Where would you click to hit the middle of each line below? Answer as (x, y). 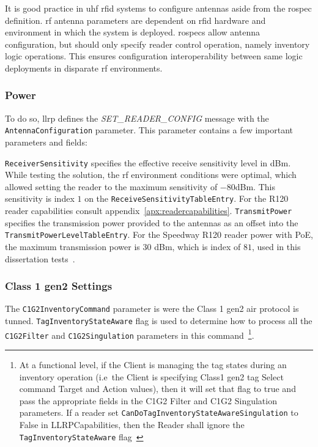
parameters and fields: (46, 142)
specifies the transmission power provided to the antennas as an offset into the (152, 222)
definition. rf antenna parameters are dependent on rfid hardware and (135, 20)
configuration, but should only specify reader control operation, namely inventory (157, 44)
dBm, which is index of (198, 247)
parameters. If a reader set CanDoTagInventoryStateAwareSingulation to (159, 412)
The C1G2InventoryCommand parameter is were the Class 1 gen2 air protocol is (152, 308)
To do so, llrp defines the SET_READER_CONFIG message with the (137, 118)
